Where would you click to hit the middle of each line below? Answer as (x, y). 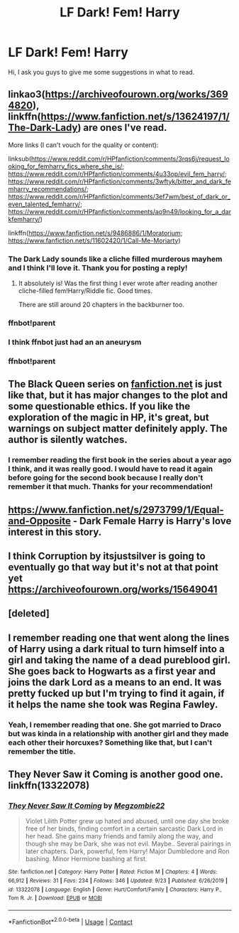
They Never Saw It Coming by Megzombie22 (87, 806)
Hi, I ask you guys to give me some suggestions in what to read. (101, 72)
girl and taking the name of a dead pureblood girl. (119, 660)
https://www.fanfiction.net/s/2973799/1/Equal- (116, 510)
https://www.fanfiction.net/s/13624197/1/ (135, 117)
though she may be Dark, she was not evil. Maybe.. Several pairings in (128, 844)
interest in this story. (55, 532)
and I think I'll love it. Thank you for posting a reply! (98, 267)
